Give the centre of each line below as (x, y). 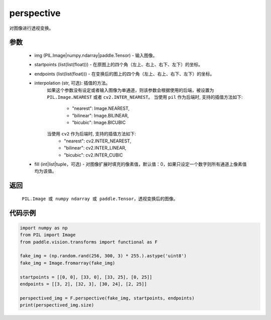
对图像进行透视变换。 (31, 28)
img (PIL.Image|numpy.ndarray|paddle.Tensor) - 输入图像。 (96, 55)
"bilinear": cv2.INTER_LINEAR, (95, 148)
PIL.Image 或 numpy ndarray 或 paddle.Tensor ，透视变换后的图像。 (100, 199)
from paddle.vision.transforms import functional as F (89, 242)
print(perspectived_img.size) (57, 305)
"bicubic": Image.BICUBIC (99, 122)
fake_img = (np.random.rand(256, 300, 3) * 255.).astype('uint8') (103, 256)
